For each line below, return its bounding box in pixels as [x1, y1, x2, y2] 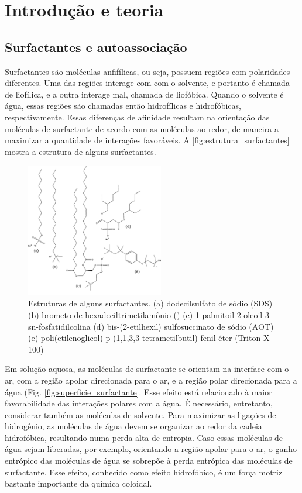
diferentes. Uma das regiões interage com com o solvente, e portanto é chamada [5, 77, 290, 89]
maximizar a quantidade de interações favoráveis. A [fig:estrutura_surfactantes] [5, 134, 290, 146]
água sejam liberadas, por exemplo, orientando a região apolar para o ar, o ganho [5, 443, 297, 455]
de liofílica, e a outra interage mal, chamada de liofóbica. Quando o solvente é [5, 88, 284, 100]
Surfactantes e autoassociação [5, 37, 187, 56]
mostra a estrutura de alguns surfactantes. [5, 145, 156, 157]
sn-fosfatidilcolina [28, 320, 91, 332]
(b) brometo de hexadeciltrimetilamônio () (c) [28, 308, 193, 320]
